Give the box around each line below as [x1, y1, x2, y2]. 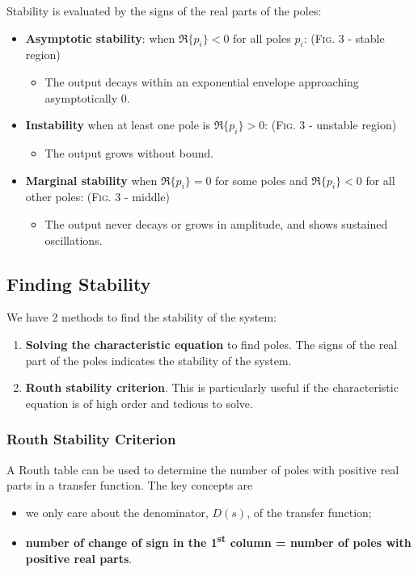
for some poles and [215, 171, 308, 188]
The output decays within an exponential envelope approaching [44, 73, 359, 90]
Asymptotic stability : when [25, 29, 175, 46]
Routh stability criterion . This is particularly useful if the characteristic [25, 379, 399, 396]
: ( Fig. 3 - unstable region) [264, 116, 397, 133]
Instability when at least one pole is [25, 116, 211, 133]
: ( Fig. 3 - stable [303, 29, 385, 46]
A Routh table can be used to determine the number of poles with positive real [6, 461, 399, 477]
